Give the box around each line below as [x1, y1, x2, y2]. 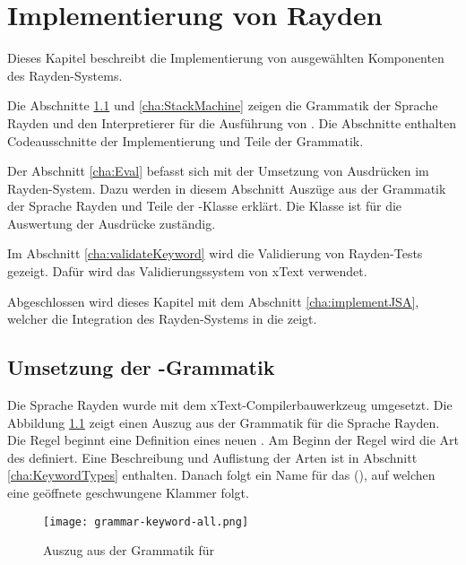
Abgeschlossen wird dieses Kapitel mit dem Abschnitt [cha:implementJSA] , [7, 291, 419, 310]
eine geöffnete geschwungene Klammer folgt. [7, 483, 249, 502]
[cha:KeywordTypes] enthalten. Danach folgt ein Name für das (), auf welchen [7, 465, 436, 484]
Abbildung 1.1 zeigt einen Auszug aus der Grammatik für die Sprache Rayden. [7, 413, 440, 431]
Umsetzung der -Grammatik [7, 353, 275, 381]
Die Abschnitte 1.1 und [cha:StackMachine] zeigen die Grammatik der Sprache [7, 96, 438, 115]
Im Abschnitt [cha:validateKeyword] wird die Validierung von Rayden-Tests [7, 244, 423, 263]
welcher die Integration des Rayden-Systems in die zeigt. [7, 309, 317, 328]
